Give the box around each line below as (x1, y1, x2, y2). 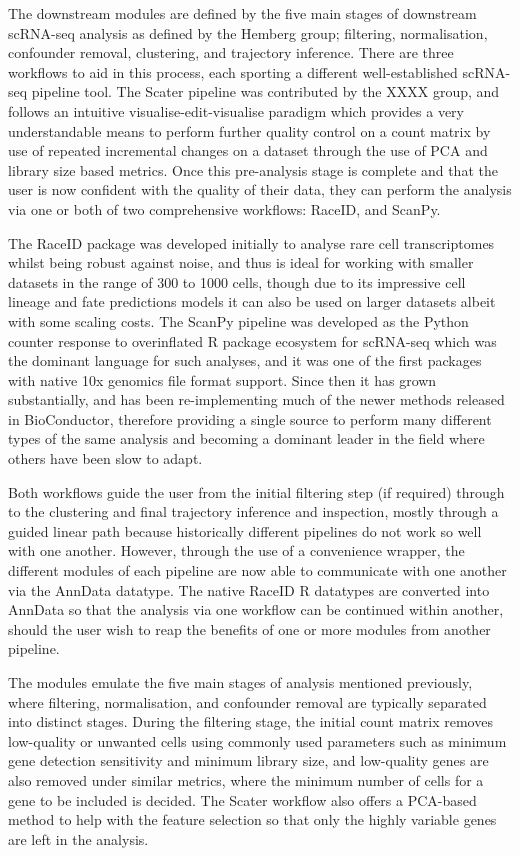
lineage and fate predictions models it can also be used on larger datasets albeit (8, 291, 496, 312)
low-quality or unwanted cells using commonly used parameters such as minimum (8, 730, 507, 751)
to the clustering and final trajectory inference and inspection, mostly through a (8, 501, 499, 522)
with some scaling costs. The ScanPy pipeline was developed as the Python (8, 310, 469, 331)
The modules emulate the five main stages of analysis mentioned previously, (8, 672, 473, 692)
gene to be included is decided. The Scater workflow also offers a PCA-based (8, 789, 477, 810)
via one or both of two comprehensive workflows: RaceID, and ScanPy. (8, 198, 441, 219)
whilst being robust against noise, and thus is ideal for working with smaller (8, 252, 474, 273)
